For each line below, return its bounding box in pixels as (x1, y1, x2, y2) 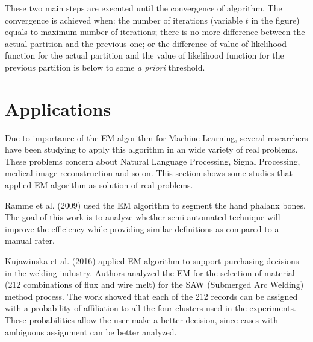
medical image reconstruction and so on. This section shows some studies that (5, 166, 293, 179)
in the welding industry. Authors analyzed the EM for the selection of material (5, 266, 295, 279)
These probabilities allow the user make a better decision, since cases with (5, 314, 279, 326)
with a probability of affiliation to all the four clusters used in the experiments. (5, 302, 296, 314)
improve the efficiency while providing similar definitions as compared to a (5, 222, 279, 235)
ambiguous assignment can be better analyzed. (5, 325, 177, 338)
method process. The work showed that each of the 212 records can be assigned (5, 290, 298, 302)
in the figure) (251, 13, 300, 26)
